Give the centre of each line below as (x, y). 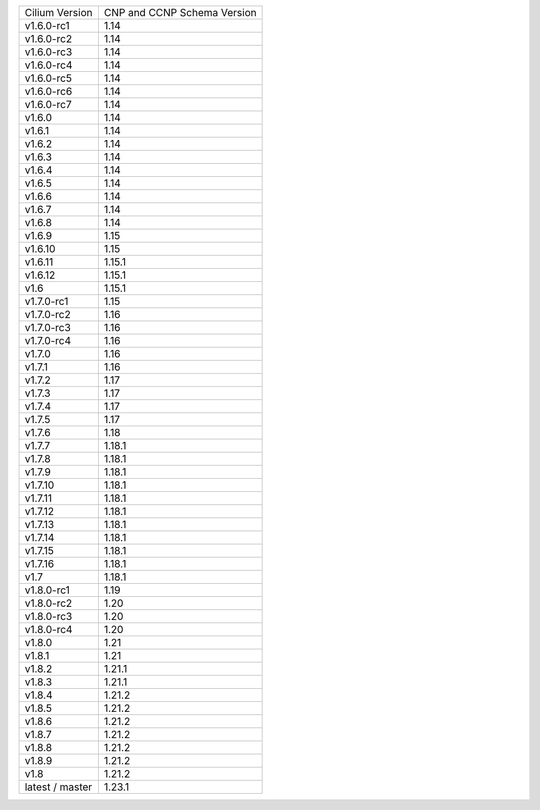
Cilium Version (58, 12)
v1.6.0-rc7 (48, 104)
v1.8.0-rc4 (48, 629)
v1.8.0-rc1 (47, 590)
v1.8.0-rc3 (48, 616)
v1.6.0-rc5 (48, 78)
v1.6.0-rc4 (48, 65)
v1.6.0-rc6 (48, 91)
